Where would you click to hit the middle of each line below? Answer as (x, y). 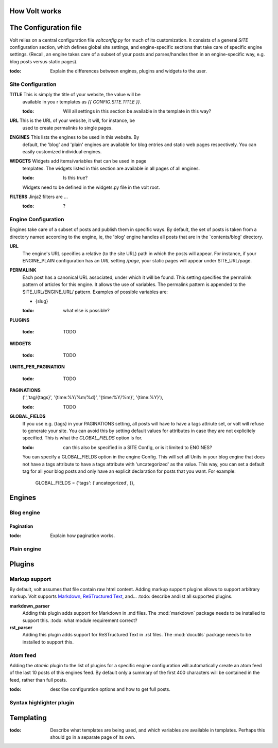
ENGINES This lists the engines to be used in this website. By (74, 137)
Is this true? (75, 178)
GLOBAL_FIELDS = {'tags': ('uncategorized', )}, (85, 483)
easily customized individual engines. (62, 151)
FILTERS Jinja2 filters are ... (39, 197)
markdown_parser (30, 606)
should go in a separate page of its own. (93, 737)
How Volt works (36, 11)
